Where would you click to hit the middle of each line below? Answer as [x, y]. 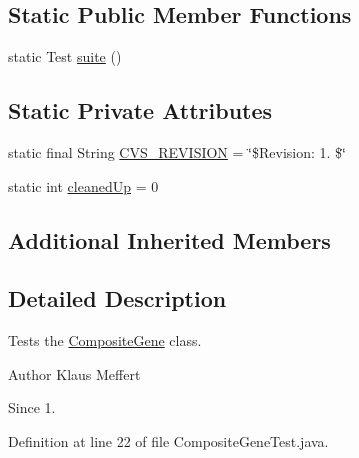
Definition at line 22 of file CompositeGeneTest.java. [168, 440]
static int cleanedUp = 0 [83, 185]
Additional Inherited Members [169, 239]
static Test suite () [65, 56]
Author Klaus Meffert [74, 373]
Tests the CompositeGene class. [105, 340]
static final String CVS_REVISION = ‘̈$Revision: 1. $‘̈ [177, 152]
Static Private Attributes [140, 110]
